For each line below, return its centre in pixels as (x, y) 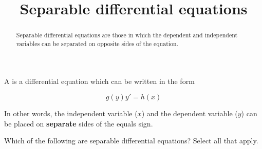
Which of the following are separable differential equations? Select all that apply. (131, 141)
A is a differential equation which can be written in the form (99, 81)
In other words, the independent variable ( (71, 113)
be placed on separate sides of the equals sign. (79, 123)
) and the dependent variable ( (190, 113)
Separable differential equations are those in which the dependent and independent (127, 35)
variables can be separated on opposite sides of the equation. (97, 43)
